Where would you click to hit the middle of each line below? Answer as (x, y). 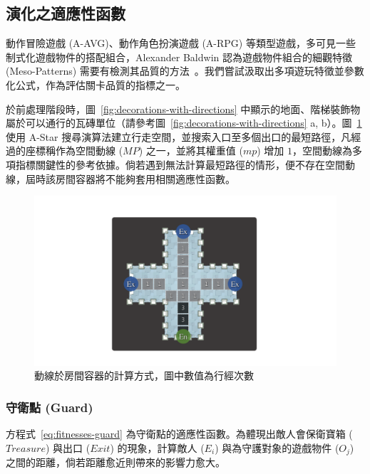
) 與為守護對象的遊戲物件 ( (277, 447)
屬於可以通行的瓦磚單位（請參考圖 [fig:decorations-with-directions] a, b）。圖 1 (184, 123)
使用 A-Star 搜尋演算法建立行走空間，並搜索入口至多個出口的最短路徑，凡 (179, 136)
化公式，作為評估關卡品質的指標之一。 (96, 84)
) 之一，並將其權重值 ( (191, 151)
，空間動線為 (323, 151)
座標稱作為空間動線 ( (74, 151)
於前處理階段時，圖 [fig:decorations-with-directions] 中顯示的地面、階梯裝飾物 (183, 109)
